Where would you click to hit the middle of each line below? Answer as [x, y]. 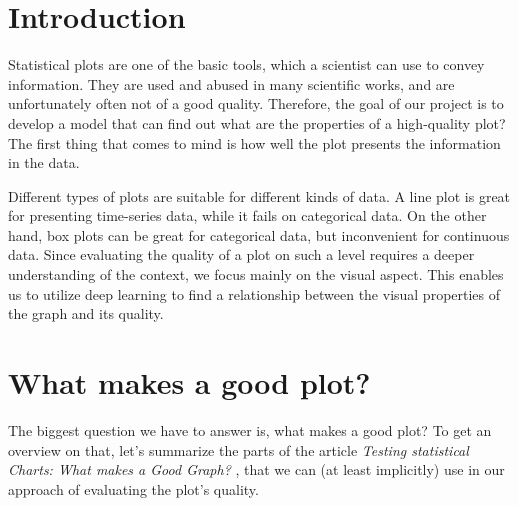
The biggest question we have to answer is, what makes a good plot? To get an [250, 429]
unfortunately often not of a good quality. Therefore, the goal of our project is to [256, 103]
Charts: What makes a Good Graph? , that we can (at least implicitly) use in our [256, 469]
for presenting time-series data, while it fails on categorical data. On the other [247, 215]
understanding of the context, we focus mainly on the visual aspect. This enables [256, 274]
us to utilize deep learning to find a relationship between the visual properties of [254, 293]
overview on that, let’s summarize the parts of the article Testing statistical [238, 449]
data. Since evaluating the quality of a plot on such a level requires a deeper [241, 254]
